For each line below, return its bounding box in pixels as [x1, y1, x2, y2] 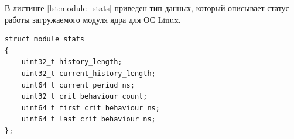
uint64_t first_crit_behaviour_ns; [21, 103, 160, 112]
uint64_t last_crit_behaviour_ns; [21, 115, 156, 124]
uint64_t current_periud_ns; [21, 81, 135, 89]
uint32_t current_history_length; [21, 69, 156, 78]
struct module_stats [5, 35, 85, 44]
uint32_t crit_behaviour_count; [21, 92, 148, 101]
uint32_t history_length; [21, 58, 122, 67]
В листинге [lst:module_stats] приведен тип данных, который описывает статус [5, 2, 289, 13]
